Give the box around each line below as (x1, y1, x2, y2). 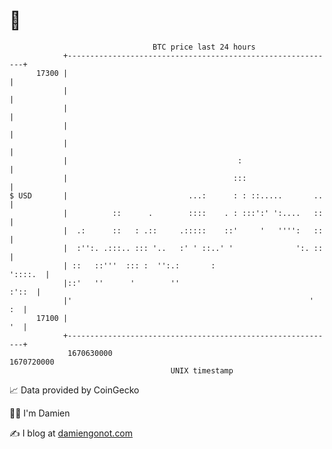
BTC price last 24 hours (152, 42, 256, 52)
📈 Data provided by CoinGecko (9, 384, 140, 396)
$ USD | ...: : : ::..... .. (9, 190, 324, 201)
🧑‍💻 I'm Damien (9, 407, 71, 419)
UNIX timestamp (170, 365, 234, 376)
